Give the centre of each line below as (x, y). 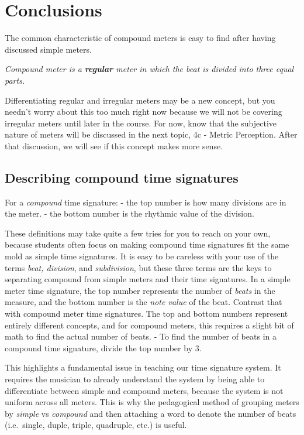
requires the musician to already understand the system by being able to (135, 379)
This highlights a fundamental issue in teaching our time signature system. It (143, 367)
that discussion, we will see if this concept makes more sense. (114, 145)
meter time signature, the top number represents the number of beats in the (140, 290)
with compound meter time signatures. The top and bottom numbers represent (146, 314)
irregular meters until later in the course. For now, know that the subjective (141, 123)
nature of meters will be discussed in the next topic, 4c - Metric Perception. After (151, 134)
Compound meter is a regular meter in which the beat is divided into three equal (149, 69)
